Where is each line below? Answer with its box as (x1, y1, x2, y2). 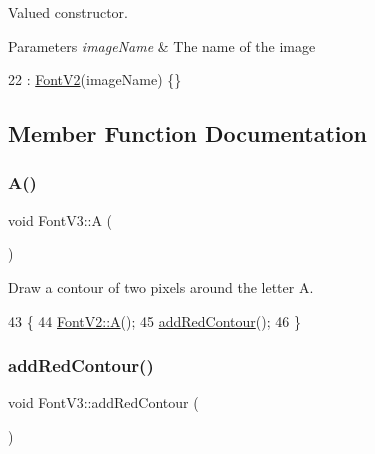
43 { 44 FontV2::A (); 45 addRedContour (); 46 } (8, 310, 301, 331)
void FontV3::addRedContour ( (8, 392, 199, 413)
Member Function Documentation (8, 118, 368, 149)
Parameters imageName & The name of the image (8, 35, 316, 56)
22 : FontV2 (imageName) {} (8, 69, 182, 90)
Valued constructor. (8, 2, 128, 22)
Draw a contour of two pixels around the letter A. (8, 276, 314, 297)
